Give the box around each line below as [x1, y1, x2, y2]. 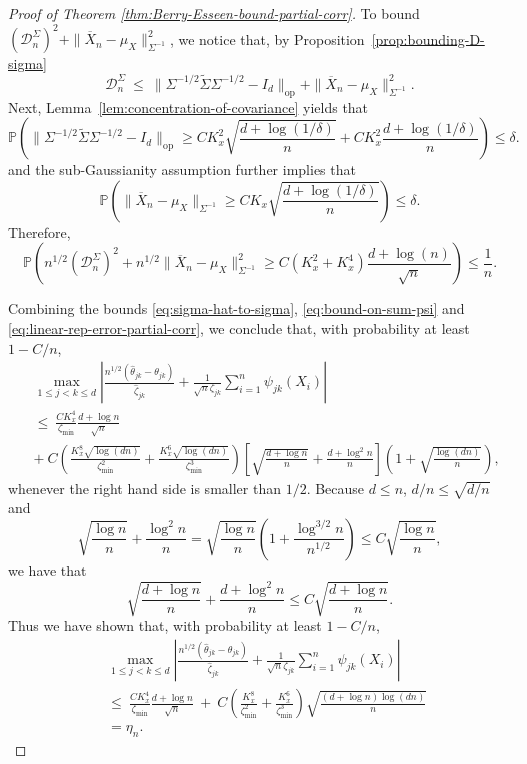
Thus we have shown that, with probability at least [8, 615, 322, 636]
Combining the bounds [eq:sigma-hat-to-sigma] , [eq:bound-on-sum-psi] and [8, 298, 465, 319]
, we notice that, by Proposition [169, 28, 365, 49]
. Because [306, 477, 365, 498]
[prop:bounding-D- [371, 28, 485, 49]
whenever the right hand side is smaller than [8, 477, 281, 498]
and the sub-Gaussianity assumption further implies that [8, 159, 356, 180]
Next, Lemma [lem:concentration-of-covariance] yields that [8, 96, 369, 117]
